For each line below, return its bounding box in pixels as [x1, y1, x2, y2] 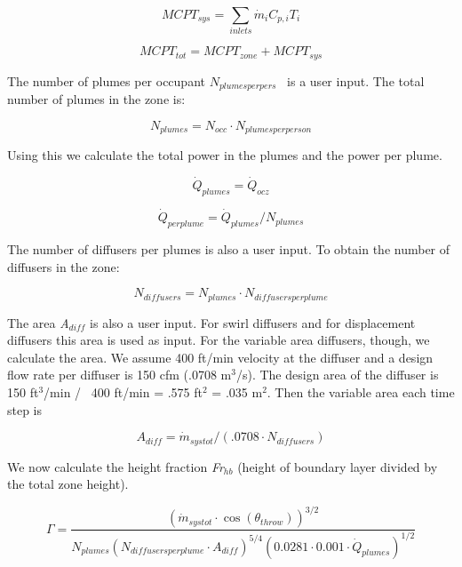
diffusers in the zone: [7, 257, 120, 276]
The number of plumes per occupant [7, 71, 205, 90]
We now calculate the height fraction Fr [7, 457, 224, 475]
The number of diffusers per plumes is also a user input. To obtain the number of [7, 239, 450, 258]
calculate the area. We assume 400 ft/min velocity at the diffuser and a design [7, 347, 434, 366]
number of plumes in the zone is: [7, 90, 186, 108]
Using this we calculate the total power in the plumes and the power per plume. [7, 146, 442, 164]
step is [7, 400, 43, 419]
